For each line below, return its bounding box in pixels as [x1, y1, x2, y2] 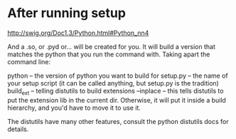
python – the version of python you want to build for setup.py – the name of [7, 71, 229, 80]
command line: [7, 57, 51, 66]
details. [7, 125, 29, 133]
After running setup [7, 5, 127, 21]
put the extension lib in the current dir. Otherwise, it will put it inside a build [7, 96, 226, 104]
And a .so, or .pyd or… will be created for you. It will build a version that [7, 42, 215, 51]
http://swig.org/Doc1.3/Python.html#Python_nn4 [7, 29, 149, 37]
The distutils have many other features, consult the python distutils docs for [7, 117, 229, 125]
